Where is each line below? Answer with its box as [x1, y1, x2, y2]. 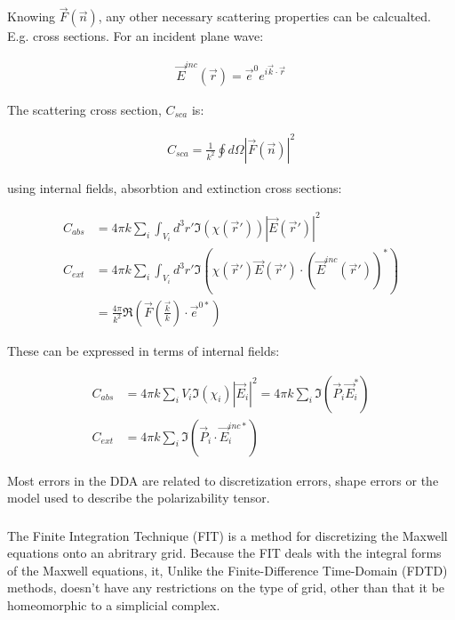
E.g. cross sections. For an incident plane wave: [7, 27, 264, 45]
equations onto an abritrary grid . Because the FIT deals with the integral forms [7, 544, 442, 562]
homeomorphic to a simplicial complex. [7, 596, 220, 615]
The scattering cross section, [7, 100, 162, 118]
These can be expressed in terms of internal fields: [7, 341, 280, 359]
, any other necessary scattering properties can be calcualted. [98, 7, 431, 26]
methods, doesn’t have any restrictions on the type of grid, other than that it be [7, 578, 445, 597]
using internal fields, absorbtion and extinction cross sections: [7, 178, 342, 197]
